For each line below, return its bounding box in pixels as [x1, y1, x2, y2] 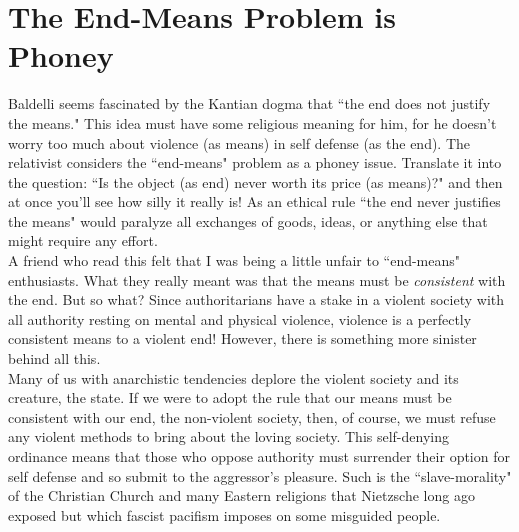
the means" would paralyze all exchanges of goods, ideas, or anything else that [8, 210, 488, 231]
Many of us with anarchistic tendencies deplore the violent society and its [8, 367, 459, 388]
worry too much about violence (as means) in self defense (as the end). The [8, 132, 471, 153]
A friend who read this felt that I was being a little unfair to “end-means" [8, 250, 461, 271]
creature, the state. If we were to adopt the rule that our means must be [8, 387, 452, 408]
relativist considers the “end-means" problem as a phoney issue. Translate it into [8, 152, 502, 173]
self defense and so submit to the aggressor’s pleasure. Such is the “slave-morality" [8, 465, 512, 486]
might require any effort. [8, 230, 158, 251]
